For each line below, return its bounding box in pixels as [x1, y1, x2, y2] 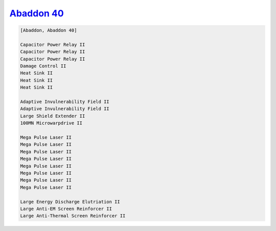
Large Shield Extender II [20, 113, 85, 119]
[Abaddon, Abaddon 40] [20, 28, 77, 33]
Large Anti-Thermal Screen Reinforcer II [20, 213, 126, 219]
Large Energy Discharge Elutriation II [20, 199, 120, 204]
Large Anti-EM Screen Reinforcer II [20, 206, 112, 212]
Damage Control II [20, 63, 66, 69]
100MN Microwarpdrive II [20, 120, 83, 126]
